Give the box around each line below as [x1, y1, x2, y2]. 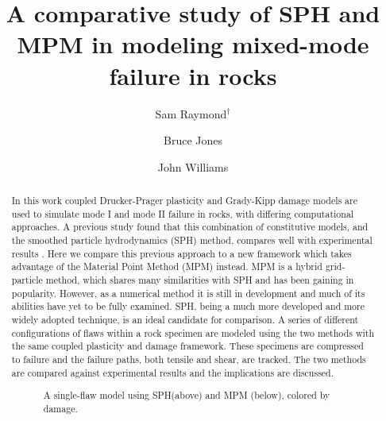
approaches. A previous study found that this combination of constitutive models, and [11, 220, 369, 234]
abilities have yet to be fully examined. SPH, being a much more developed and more [11, 299, 365, 313]
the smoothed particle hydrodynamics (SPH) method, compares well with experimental [11, 234, 372, 247]
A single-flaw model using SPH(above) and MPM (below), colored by [43, 388, 330, 402]
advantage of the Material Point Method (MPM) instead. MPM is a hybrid [11, 260, 322, 273]
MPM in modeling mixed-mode [17, 28, 369, 60]
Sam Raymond [155, 105, 227, 122]
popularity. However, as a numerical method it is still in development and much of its [11, 286, 365, 299]
